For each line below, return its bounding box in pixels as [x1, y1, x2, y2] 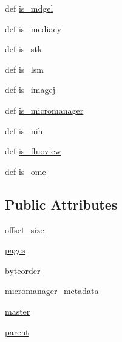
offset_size [5, 223, 44, 236]
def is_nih [5, 124, 43, 137]
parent [5, 325, 29, 338]
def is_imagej [5, 83, 55, 96]
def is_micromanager [5, 103, 84, 116]
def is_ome [5, 165, 46, 177]
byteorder [5, 264, 41, 276]
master [5, 304, 30, 317]
